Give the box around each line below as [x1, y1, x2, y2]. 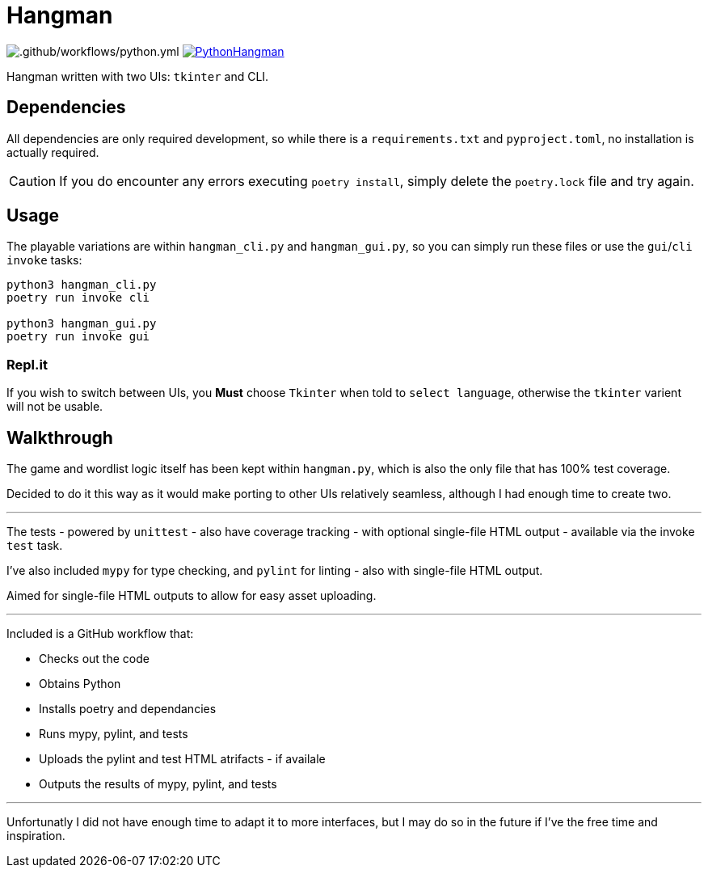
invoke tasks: [6, 253, 82, 268]
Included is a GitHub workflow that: [6, 627, 194, 641]
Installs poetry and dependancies [39, 702, 217, 716]
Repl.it [6, 356, 48, 373]
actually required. [6, 145, 99, 159]
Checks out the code [39, 652, 150, 666]
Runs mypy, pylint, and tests [39, 727, 188, 741]
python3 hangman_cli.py [6, 278, 157, 292]
